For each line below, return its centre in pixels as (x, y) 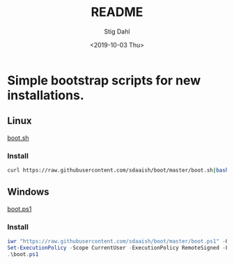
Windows (28, 192)
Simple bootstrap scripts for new (104, 80)
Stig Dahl (117, 31)
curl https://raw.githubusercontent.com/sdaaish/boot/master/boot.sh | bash (118, 171)
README (117, 12)
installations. (46, 95)
